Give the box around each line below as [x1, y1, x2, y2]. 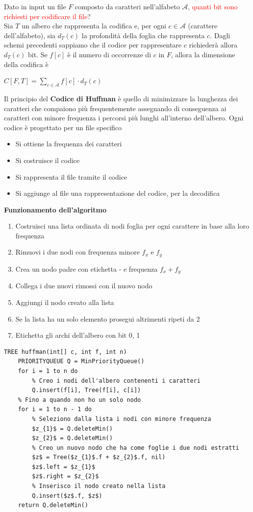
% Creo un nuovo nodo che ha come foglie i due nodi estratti [32, 444, 239, 451]
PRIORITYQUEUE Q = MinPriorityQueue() [18, 358, 145, 365]
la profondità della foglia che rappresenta [81, 30, 205, 40]
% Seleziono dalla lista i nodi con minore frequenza [32, 415, 211, 422]
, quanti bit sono [188, 1, 238, 11]
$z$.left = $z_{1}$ [32, 463, 96, 470]
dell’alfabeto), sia [4, 30, 56, 40]
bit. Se [27, 49, 48, 59]
